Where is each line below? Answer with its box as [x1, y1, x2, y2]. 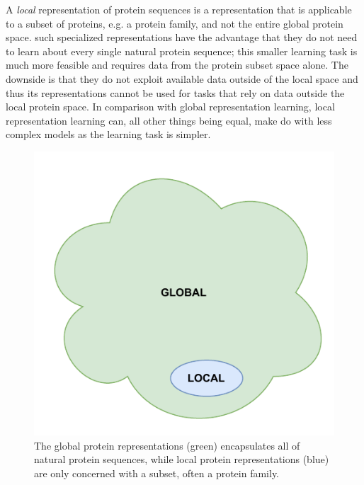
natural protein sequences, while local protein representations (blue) [34, 452, 329, 467]
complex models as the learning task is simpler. [6, 127, 211, 142]
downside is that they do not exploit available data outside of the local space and [6, 71, 358, 86]
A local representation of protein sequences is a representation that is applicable [6, 2, 352, 16]
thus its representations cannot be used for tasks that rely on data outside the [6, 85, 345, 100]
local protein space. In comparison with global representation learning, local [6, 99, 335, 114]
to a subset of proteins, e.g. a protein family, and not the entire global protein [6, 16, 343, 30]
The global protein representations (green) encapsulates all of [34, 438, 300, 452]
